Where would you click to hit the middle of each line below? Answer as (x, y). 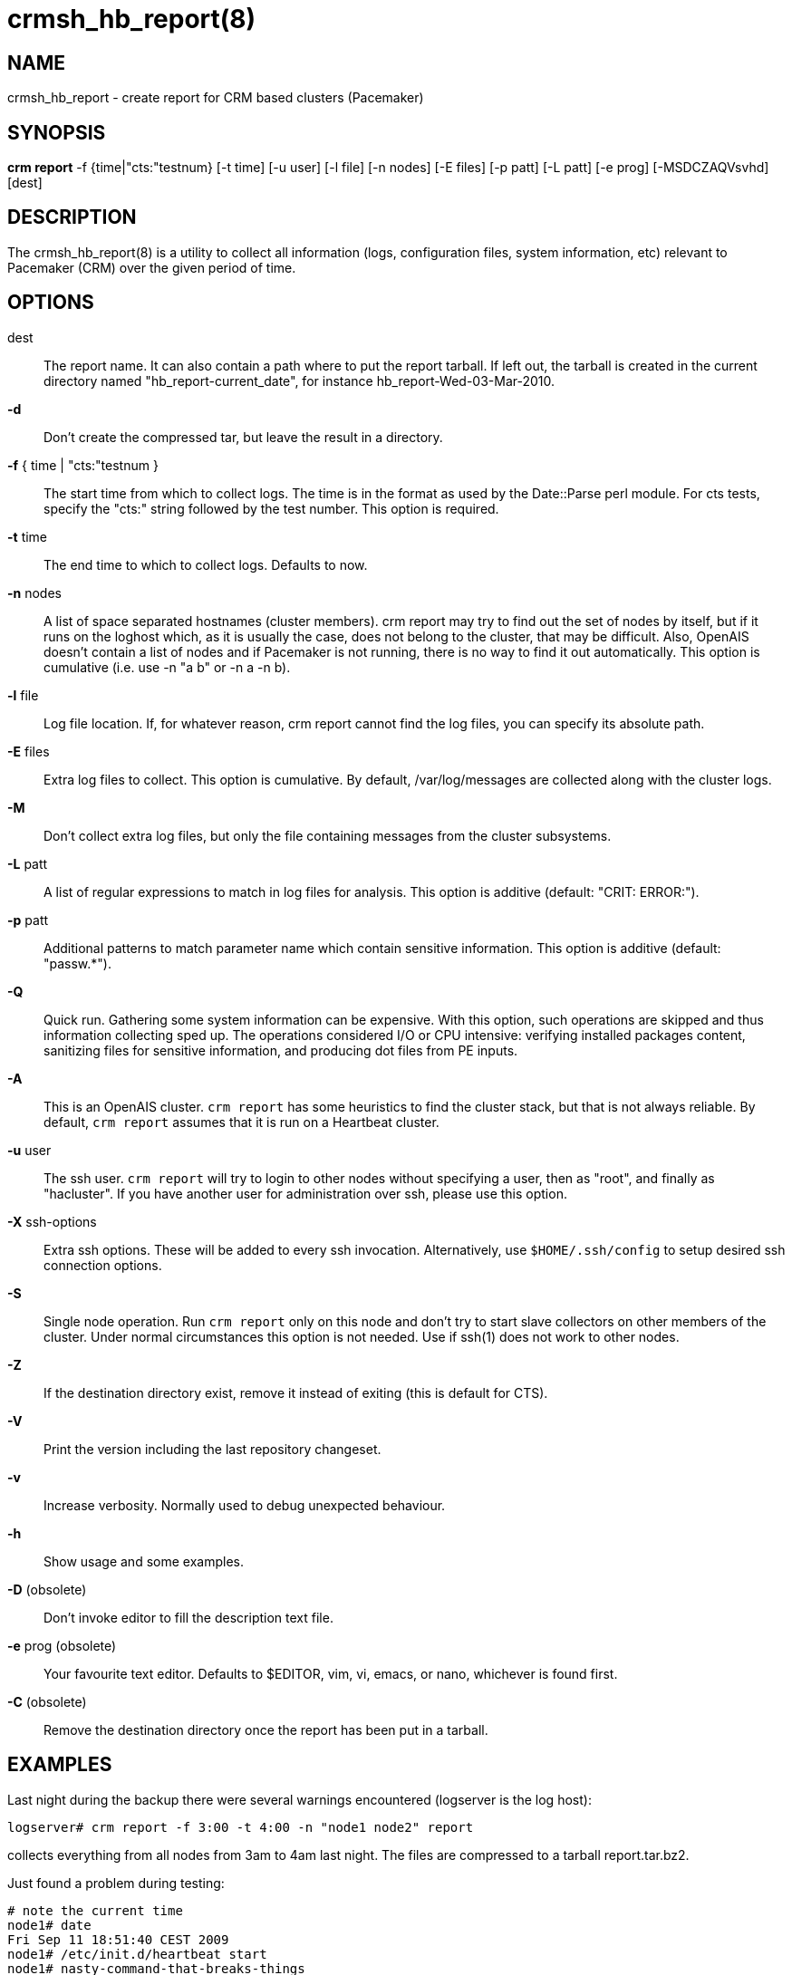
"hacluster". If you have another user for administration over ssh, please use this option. (305, 1193)
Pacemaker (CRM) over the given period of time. (152, 267)
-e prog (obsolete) (62, 1645)
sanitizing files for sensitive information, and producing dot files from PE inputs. (281, 1050)
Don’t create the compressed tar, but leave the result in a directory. (243, 437)
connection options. (103, 1265)
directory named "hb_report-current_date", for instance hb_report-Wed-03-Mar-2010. (299, 381)
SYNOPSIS (57, 132)
